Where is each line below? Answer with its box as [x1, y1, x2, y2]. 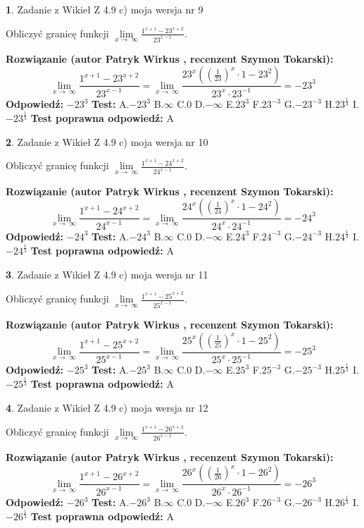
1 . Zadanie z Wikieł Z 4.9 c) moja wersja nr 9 [6, 2, 203, 16]
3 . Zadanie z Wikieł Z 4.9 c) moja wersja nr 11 [6, 266, 208, 281]
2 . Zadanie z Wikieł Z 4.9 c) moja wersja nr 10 [6, 134, 208, 149]
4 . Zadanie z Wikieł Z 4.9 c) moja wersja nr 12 [6, 400, 208, 415]
